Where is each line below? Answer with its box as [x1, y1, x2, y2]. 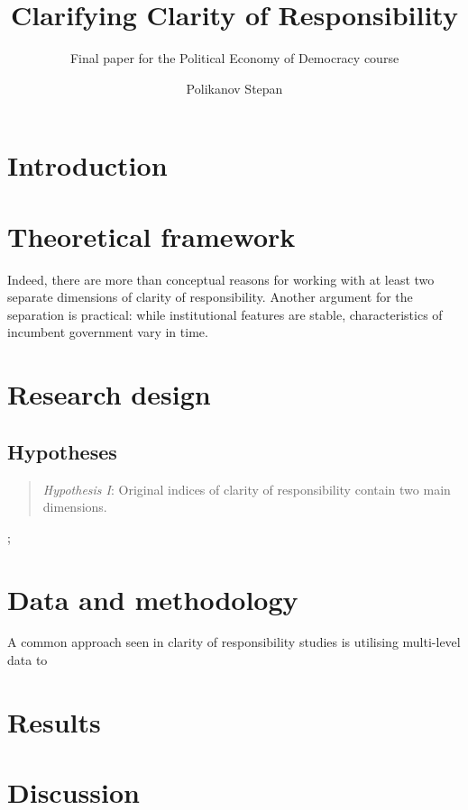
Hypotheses [7, 437, 117, 465]
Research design [7, 376, 211, 413]
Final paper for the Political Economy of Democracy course [69, 49, 399, 68]
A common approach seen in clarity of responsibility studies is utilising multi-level [7, 633, 461, 651]
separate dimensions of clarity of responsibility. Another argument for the [7, 287, 413, 306]
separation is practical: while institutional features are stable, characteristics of [7, 305, 443, 323]
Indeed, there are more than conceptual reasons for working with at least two [7, 269, 435, 288]
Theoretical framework [7, 217, 296, 254]
